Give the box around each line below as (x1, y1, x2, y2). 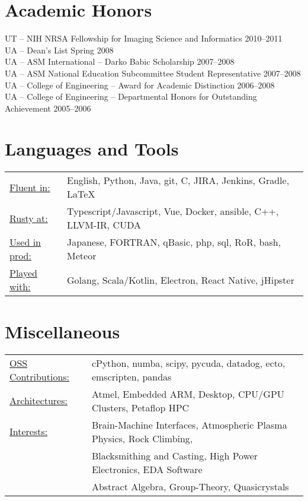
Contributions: (9, 369, 70, 383)
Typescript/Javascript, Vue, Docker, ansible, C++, (67, 204, 279, 218)
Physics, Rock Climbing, (91, 431, 193, 445)
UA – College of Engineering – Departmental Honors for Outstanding (5, 90, 257, 103)
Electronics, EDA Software (91, 462, 203, 476)
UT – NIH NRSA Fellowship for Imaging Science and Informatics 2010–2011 (5, 32, 283, 45)
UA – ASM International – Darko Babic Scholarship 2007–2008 (5, 55, 235, 68)
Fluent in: (9, 180, 50, 194)
